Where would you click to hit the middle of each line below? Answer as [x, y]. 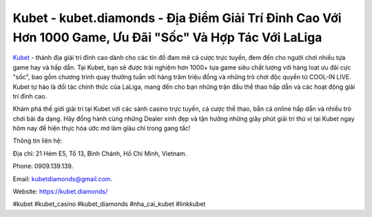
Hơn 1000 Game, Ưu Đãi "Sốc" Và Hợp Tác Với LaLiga [167, 37]
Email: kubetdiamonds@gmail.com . [63, 178]
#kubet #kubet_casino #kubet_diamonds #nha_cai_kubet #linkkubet [109, 204]
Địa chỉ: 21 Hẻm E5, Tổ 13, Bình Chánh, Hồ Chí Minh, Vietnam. [100, 153]
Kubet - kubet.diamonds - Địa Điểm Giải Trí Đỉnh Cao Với [177, 18]
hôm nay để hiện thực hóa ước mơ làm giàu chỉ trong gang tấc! [102, 128]
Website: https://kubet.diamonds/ [60, 192]
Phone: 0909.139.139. [43, 166]
